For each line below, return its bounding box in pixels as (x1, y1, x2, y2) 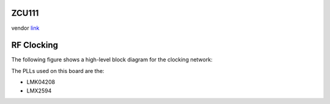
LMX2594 (26, 87, 52, 94)
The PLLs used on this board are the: (11, 67, 105, 74)
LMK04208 (26, 78, 55, 86)
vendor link (11, 24, 40, 32)
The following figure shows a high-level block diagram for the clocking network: (11, 56, 213, 63)
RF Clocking (11, 40, 58, 50)
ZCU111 (11, 8, 39, 18)
